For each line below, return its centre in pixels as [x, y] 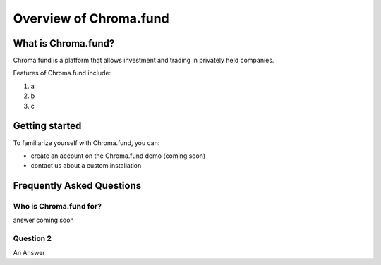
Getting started [47, 126]
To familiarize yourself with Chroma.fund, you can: [86, 143]
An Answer [29, 252]
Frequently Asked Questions [77, 186]
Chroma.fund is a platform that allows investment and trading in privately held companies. [144, 61]
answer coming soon [43, 220]
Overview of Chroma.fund [91, 18]
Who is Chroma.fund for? [58, 207]
